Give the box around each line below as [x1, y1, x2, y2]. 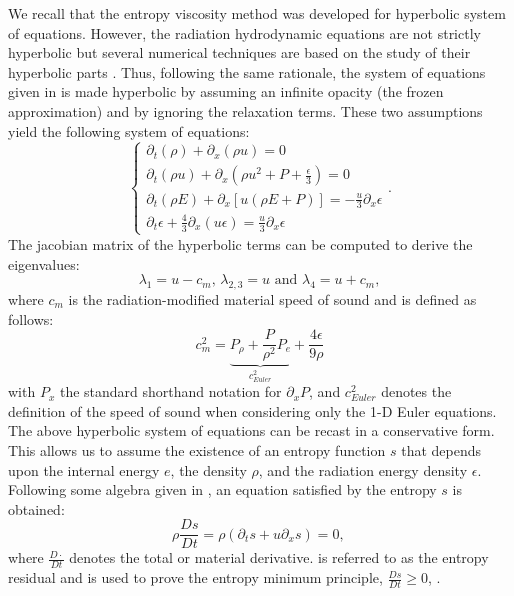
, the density [170, 459, 247, 480]
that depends [401, 439, 482, 460]
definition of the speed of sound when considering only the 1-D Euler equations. [8, 400, 497, 421]
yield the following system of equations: [8, 120, 250, 141]
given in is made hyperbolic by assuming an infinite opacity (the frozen [8, 81, 444, 102]
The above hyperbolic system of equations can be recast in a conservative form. [8, 420, 495, 441]
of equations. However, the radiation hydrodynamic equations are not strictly [8, 22, 481, 43]
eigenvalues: [8, 253, 80, 274]
